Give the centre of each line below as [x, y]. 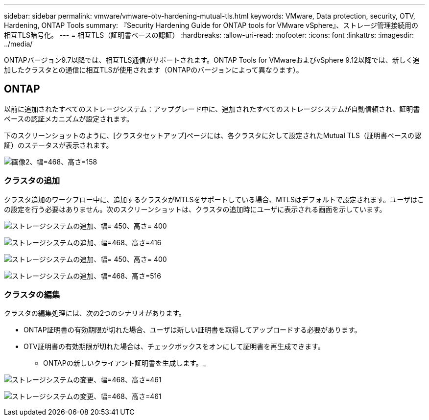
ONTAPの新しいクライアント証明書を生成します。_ [125, 363]
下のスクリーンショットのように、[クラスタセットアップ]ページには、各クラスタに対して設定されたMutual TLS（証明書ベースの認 [213, 135]
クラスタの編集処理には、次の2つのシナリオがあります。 [95, 313]
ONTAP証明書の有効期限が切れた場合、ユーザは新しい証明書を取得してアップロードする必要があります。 [192, 330]
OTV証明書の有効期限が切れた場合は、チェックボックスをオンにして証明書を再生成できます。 [174, 347]
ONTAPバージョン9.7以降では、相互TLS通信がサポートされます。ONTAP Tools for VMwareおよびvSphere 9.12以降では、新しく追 [212, 60]
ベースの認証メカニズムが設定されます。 [69, 118]
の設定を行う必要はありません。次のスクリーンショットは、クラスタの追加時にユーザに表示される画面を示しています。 [195, 209]
